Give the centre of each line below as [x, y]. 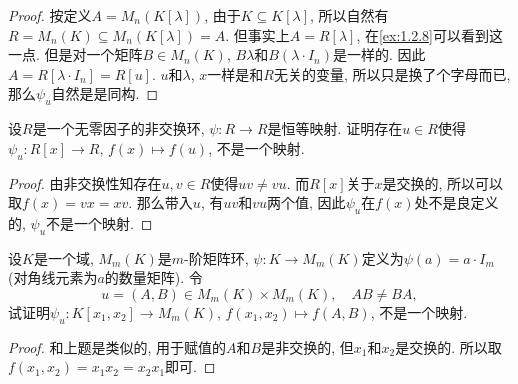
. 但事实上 [257, 34]
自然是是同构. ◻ [105, 93]
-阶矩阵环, [216, 257]
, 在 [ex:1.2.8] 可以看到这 [430, 34]
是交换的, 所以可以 [443, 182]
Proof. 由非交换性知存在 [85, 182]
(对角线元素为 [53, 277]
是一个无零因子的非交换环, [118, 128]
